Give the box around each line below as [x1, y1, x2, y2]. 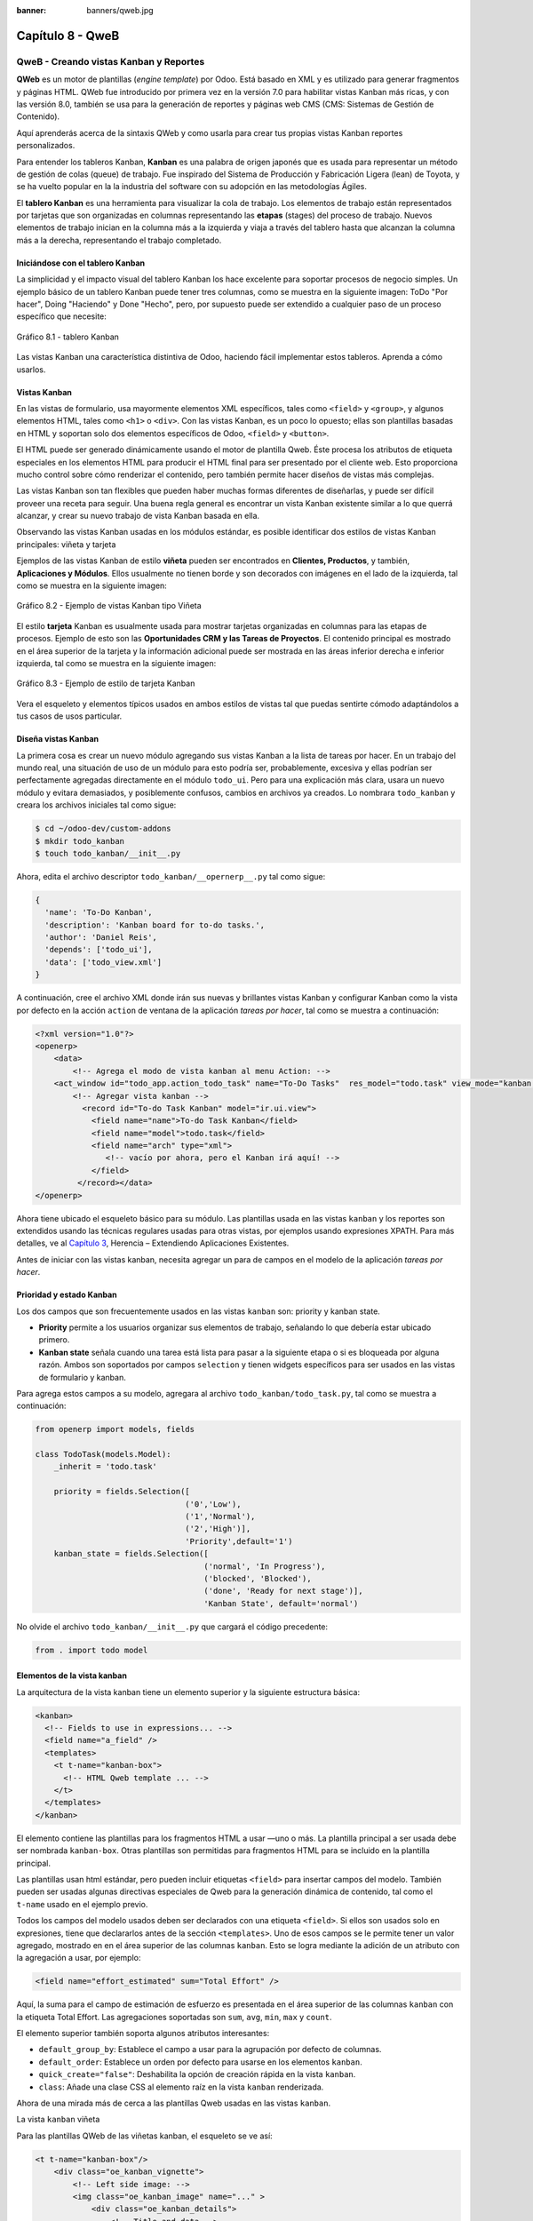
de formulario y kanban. [38, 1372, 126, 1382]
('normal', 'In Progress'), [203, 1561, 326, 1572]
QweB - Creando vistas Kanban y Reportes [16, 55, 205, 68]
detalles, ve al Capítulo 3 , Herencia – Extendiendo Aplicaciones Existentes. [16, 1238, 290, 1248]
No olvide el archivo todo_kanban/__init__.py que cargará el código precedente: [16, 1621, 329, 1632]
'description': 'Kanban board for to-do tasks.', [44, 919, 266, 930]
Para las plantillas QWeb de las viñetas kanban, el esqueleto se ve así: [16, 2130, 273, 2141]
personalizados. [16, 140, 76, 151]
